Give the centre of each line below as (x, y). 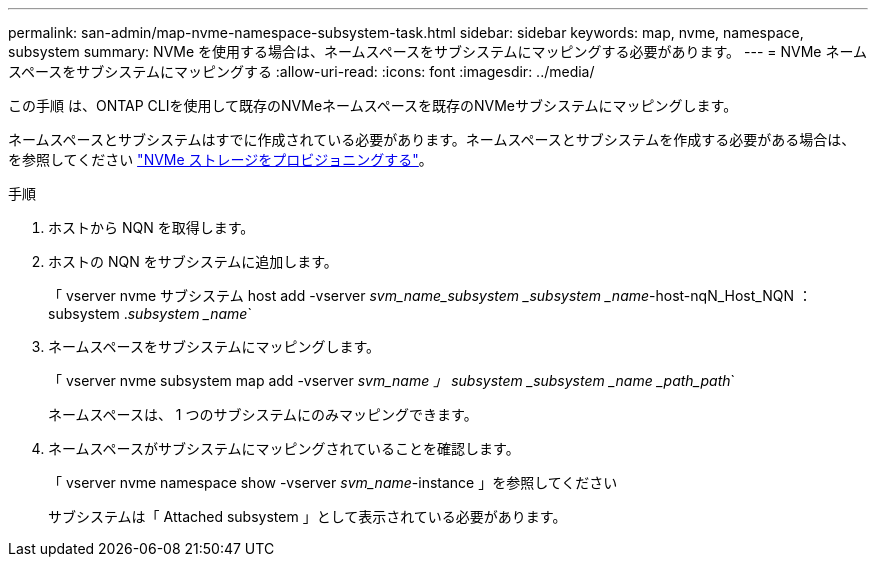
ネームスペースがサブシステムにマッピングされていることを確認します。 (284, 448)
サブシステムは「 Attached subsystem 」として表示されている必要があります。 (307, 516)
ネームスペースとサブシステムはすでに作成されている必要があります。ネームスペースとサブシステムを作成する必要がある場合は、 (432, 139)
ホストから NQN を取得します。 (151, 227)
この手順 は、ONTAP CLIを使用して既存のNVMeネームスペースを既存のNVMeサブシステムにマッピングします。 (373, 105)
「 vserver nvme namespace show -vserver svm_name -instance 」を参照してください (333, 482)
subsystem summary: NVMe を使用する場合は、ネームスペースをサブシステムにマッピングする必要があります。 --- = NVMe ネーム (438, 51)
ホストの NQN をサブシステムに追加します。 (193, 261)
